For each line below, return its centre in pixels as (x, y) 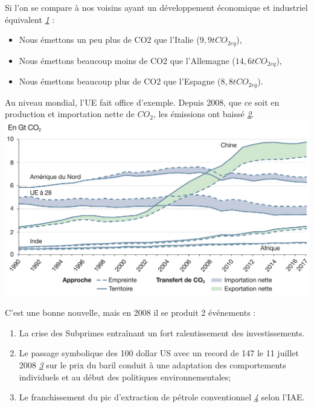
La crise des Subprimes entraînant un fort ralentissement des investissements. (162, 332)
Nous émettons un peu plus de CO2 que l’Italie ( (109, 40)
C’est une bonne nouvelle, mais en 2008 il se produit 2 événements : (130, 312)
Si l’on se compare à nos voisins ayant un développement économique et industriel (156, 7)
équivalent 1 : (30, 19)
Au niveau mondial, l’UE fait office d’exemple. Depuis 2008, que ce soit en (142, 102)
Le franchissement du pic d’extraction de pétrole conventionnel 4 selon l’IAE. (162, 397)
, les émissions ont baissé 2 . (203, 114)
